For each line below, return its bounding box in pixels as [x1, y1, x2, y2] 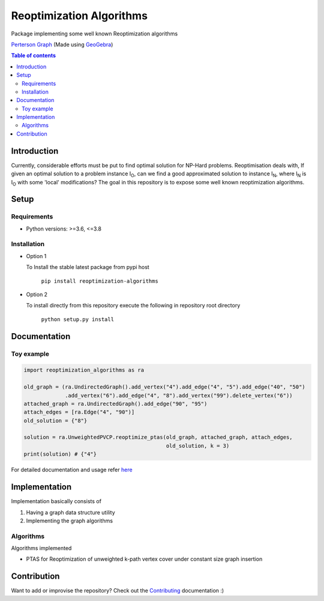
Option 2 [26, 291, 48, 298]
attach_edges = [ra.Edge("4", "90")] [23, 409, 135, 415]
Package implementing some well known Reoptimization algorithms [11, 30, 178, 37]
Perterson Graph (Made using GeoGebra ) [11, 41, 113, 48]
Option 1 [26, 252, 47, 259]
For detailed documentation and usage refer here [11, 466, 133, 474]
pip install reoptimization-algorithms [41, 277, 158, 285]
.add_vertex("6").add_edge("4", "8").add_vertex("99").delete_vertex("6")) [65, 392, 293, 399]
